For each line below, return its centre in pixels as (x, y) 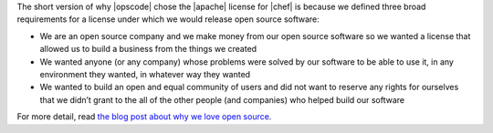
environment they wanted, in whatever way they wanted (145, 74)
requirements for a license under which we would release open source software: (168, 19)
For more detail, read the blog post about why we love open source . (144, 117)
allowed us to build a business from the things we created (148, 49)
